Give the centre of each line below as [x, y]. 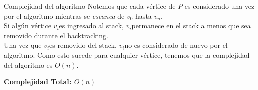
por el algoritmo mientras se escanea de [64, 16]
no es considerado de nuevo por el [176, 45]
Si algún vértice [28, 26]
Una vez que [23, 45]
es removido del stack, [83, 45]
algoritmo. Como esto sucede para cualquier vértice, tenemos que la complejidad [127, 54]
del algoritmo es [28, 64]
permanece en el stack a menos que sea [191, 26]
